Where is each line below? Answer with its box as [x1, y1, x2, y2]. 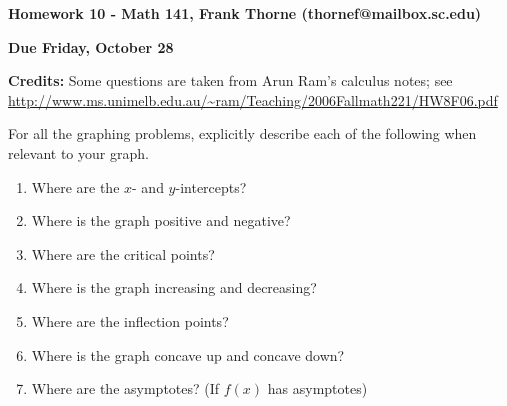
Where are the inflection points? [31, 310, 229, 331]
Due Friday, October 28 [8, 36, 174, 57]
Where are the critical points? [31, 243, 215, 264]
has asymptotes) [267, 378, 368, 399]
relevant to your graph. [8, 142, 149, 163]
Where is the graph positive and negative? [31, 210, 291, 231]
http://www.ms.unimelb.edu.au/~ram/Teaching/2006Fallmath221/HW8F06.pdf [8, 89, 498, 110]
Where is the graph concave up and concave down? [31, 344, 345, 365]
